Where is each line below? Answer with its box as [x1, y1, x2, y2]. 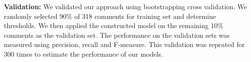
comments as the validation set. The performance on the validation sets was [4, 30, 230, 40]
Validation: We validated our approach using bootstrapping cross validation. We [4, 1, 247, 11]
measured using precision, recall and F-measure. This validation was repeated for [4, 39, 245, 49]
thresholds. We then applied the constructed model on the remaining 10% [4, 20, 223, 31]
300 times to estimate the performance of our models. [4, 48, 163, 59]
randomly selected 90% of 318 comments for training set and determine [4, 11, 216, 21]
